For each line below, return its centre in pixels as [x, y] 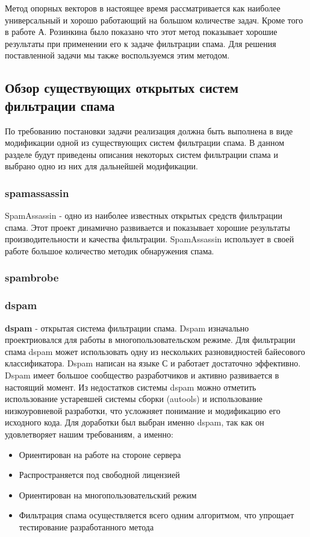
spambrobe [32, 278]
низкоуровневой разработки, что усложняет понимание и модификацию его [143, 410]
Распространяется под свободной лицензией [99, 475]
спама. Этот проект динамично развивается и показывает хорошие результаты [147, 227]
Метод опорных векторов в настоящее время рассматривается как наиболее [143, 8]
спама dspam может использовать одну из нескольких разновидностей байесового [155, 351]
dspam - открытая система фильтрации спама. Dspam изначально [127, 328]
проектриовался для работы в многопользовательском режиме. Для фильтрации [150, 340]
